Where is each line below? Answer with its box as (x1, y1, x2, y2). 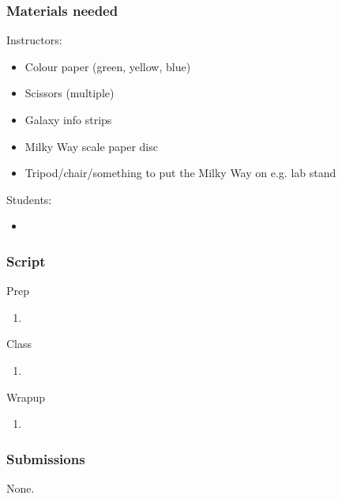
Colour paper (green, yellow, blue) (24, 58, 191, 74)
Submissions (6, 448, 85, 468)
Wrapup (6, 388, 46, 405)
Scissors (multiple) (24, 85, 115, 101)
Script (6, 251, 46, 270)
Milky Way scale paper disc (24, 138, 158, 154)
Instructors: (6, 32, 62, 48)
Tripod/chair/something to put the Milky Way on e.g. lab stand (24, 164, 336, 181)
